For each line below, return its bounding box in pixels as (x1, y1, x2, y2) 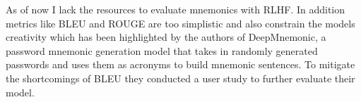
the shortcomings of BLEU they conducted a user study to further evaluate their (6, 70, 355, 85)
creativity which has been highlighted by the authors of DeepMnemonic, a (6, 30, 326, 44)
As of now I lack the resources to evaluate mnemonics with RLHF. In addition (6, 2, 345, 16)
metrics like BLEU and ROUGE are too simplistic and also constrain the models (6, 15, 355, 30)
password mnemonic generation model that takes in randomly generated (6, 43, 318, 58)
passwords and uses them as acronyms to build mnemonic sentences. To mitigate (6, 57, 355, 72)
